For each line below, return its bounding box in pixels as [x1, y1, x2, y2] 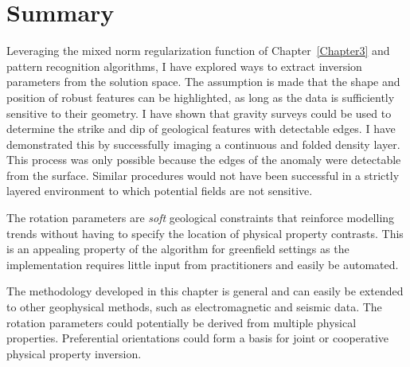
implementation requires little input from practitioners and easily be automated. [6, 256, 399, 272]
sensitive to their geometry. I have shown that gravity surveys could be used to [6, 104, 392, 121]
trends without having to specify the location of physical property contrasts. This [6, 224, 404, 241]
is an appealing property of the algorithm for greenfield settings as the [6, 240, 349, 257]
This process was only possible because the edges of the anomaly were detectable [6, 151, 401, 168]
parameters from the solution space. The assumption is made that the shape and [6, 73, 400, 90]
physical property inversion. [6, 345, 142, 361]
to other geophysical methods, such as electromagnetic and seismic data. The [6, 299, 382, 315]
